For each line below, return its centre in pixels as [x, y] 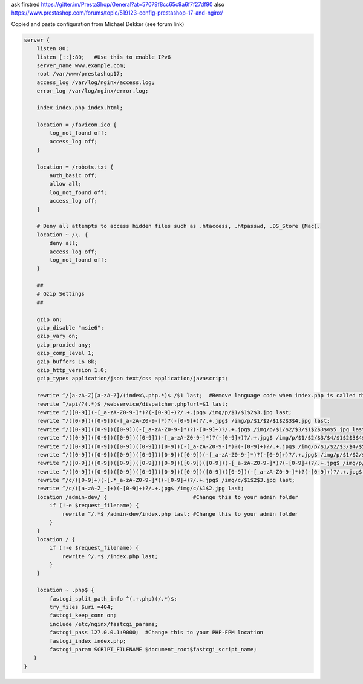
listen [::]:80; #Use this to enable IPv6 [104, 57]
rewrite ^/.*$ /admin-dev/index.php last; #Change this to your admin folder [180, 514]
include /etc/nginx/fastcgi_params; [104, 624]
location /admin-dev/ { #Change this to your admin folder [168, 497]
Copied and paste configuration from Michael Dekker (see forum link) [98, 24]
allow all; [65, 184]
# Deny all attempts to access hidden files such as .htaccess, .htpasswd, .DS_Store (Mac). [178, 226]
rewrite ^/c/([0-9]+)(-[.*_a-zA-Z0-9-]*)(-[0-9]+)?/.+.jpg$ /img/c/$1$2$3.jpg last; [166, 480]
